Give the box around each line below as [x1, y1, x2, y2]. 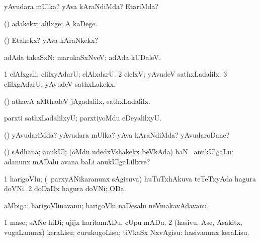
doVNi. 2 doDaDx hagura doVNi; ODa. [4, 183, 126, 194]
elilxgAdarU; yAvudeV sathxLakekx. [4, 78, 116, 89]
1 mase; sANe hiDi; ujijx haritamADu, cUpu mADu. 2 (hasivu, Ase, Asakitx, [4, 217, 242, 227]
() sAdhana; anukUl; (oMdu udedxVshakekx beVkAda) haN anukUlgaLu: [4, 146, 233, 157]
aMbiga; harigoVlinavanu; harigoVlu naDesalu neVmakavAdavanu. [4, 200, 209, 210]
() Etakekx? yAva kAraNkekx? [4, 35, 98, 45]
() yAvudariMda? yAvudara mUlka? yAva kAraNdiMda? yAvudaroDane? [4, 129, 230, 140]
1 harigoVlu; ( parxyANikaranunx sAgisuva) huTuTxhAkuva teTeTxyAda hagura [4, 173, 256, 184]
